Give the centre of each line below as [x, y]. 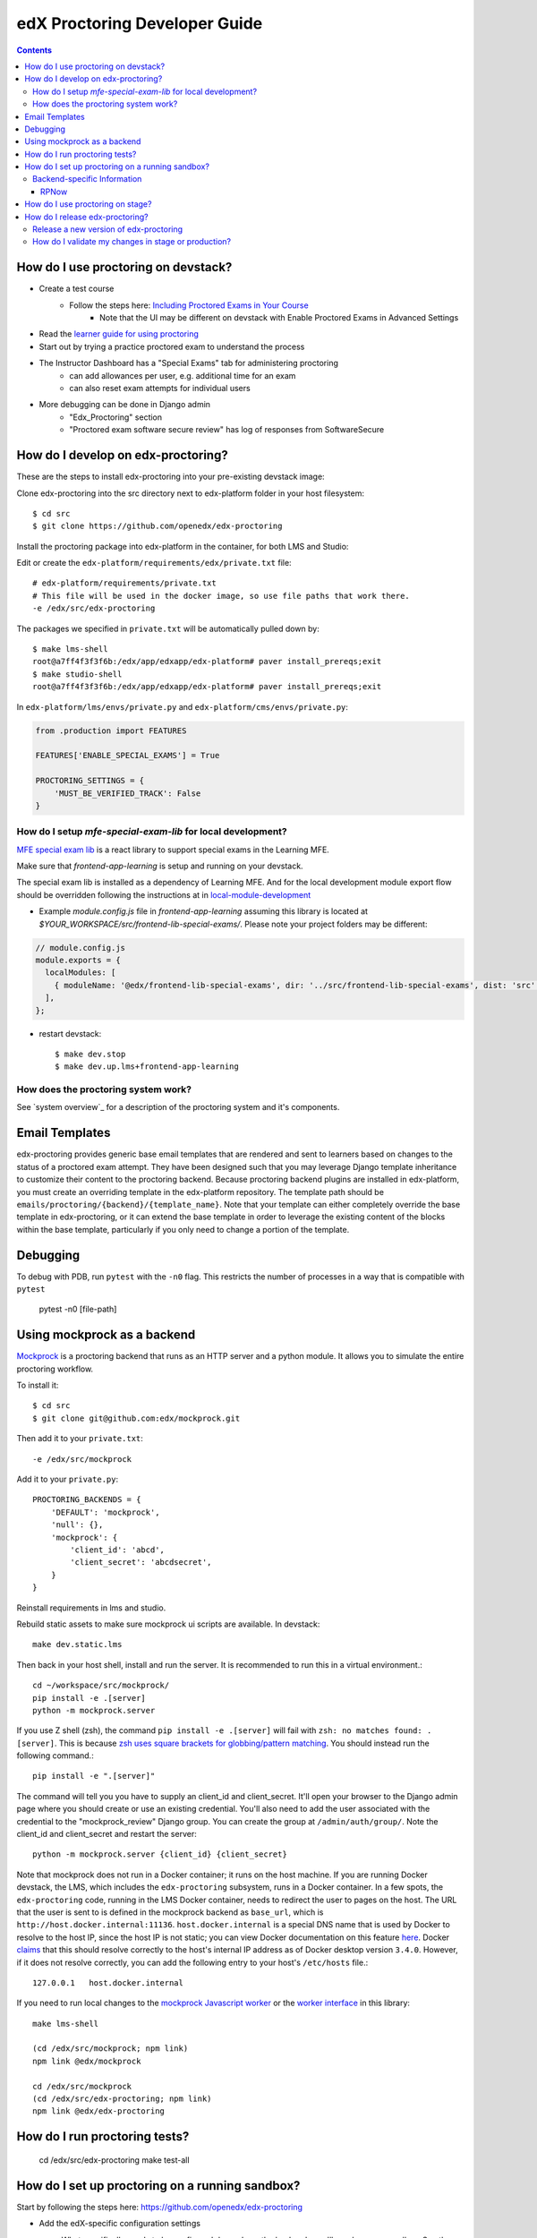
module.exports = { [78, 960]
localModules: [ [81, 973]
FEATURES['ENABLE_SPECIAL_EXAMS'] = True [128, 756]
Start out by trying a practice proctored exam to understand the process [172, 346]
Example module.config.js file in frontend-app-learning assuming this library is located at [204, 911]
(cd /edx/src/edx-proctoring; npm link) [122, 2099]
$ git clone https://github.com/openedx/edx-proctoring [158, 526]
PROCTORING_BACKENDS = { [87, 1500]
